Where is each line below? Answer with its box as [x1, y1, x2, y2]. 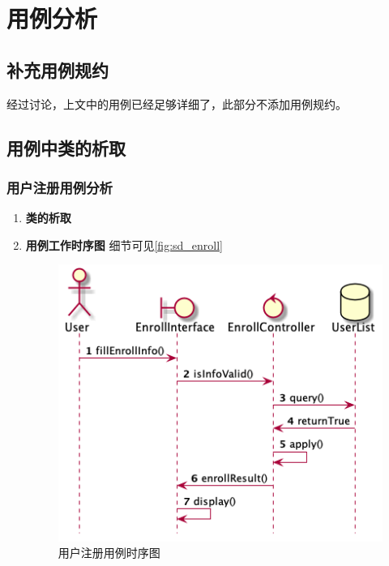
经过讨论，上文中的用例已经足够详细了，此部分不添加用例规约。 [6, 95, 347, 112]
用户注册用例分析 [6, 177, 113, 197]
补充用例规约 [6, 57, 109, 82]
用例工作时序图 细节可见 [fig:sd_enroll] [25, 236, 224, 253]
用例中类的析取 [6, 135, 126, 160]
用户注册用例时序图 [58, 544, 160, 561]
